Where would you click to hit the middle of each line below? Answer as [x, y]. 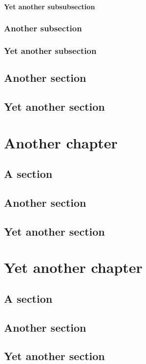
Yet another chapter [73, 267]
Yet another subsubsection [50, 6]
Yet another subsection [50, 50]
